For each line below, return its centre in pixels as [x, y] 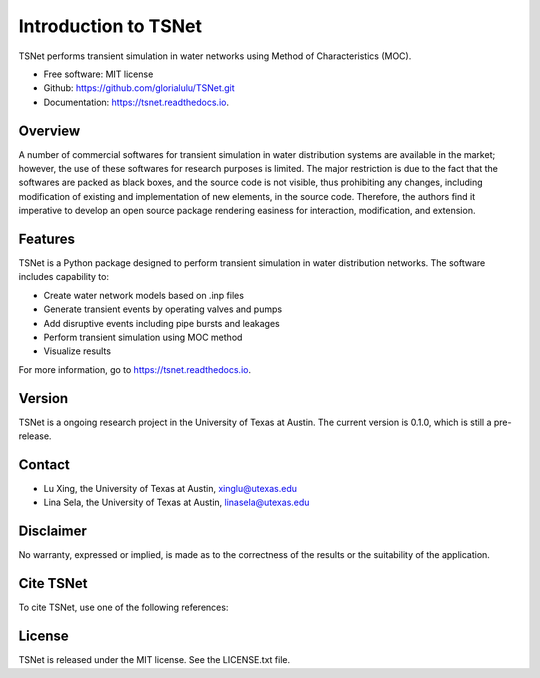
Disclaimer [52, 531]
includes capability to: [64, 277]
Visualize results [77, 351]
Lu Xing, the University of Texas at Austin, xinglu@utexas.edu [170, 489]
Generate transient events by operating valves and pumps [163, 309]
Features [46, 239]
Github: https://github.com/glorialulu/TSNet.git [139, 88]
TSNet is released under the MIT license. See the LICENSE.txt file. [154, 660]
